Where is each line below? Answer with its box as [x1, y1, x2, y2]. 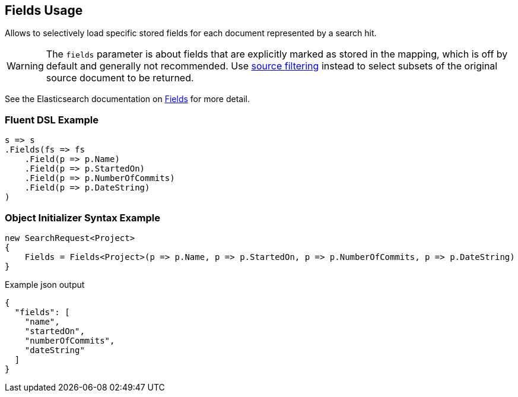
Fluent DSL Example [5, 113, 98, 126]
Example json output [5, 279, 85, 290]
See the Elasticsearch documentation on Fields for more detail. [5, 94, 250, 104]
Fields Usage [5, 3, 83, 18]
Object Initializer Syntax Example [5, 211, 160, 224]
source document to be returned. [46, 72, 194, 84]
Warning [7, 60, 44, 72]
